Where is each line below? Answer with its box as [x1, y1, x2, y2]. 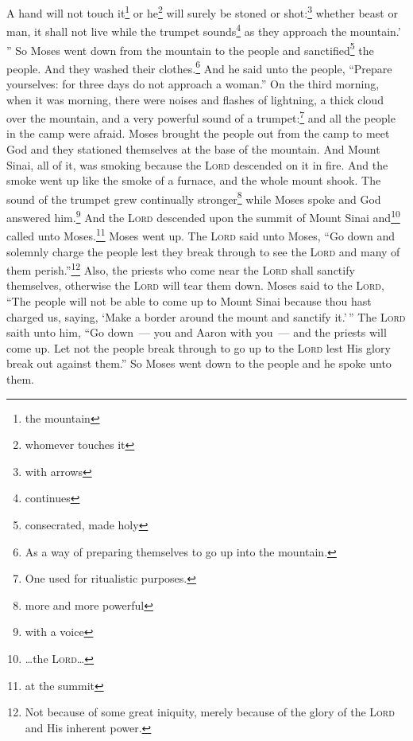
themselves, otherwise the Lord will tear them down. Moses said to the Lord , [6, 277, 384, 294]
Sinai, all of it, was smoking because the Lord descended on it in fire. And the [6, 156, 388, 173]
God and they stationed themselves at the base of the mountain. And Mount [6, 141, 380, 158]
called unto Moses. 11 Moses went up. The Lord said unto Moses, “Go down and [6, 225, 396, 244]
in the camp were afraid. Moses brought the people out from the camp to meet [6, 125, 390, 142]
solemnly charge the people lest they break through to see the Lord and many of [6, 243, 400, 259]
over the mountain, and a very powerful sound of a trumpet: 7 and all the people [6, 107, 396, 126]
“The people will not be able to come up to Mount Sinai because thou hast [6, 293, 372, 309]
